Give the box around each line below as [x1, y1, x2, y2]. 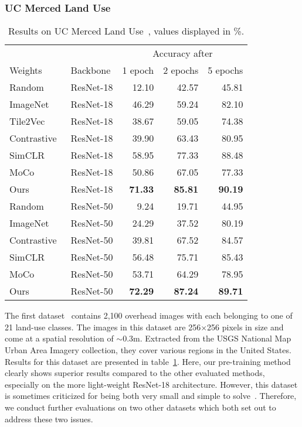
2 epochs [163, 63, 199, 77]
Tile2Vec [9, 114, 45, 128]
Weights [9, 63, 42, 77]
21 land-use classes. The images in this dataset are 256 [5, 320, 201, 333]
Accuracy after [152, 46, 213, 60]
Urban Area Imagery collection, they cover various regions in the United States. [5, 344, 291, 356]
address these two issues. [5, 412, 93, 425]
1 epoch [122, 63, 154, 77]
